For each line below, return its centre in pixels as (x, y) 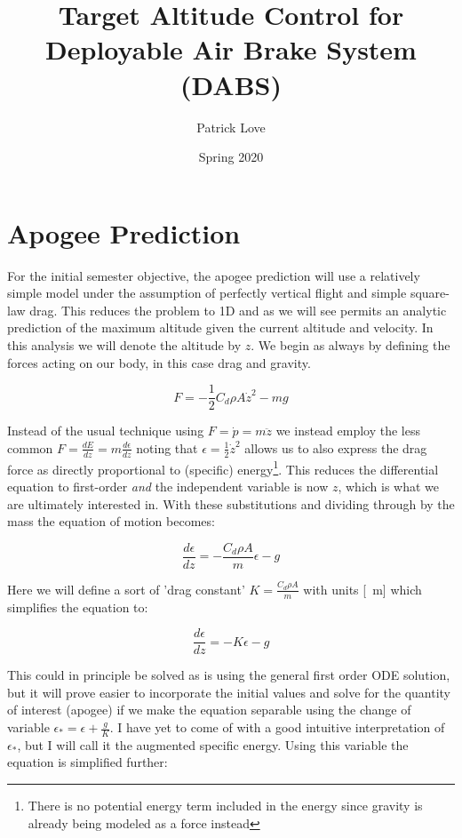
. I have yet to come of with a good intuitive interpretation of (277, 727)
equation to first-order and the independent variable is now (168, 486)
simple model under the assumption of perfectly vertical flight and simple (207, 293)
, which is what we (389, 486)
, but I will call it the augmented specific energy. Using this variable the (213, 744)
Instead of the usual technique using (106, 431)
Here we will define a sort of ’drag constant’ (126, 589)
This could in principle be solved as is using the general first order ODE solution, (229, 675)
